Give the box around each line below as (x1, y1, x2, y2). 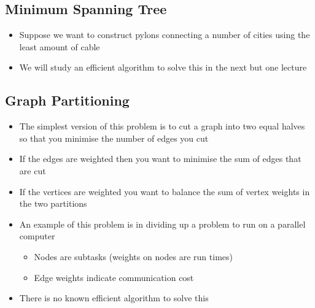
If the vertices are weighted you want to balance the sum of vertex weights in (19, 185, 310, 198)
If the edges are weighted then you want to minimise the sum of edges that (19, 152, 301, 165)
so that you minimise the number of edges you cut (19, 131, 209, 144)
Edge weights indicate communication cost (34, 271, 194, 283)
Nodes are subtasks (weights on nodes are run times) (34, 250, 233, 263)
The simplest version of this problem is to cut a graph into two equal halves (19, 120, 305, 133)
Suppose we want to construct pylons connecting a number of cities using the (19, 28, 310, 41)
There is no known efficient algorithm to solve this (19, 291, 209, 304)
